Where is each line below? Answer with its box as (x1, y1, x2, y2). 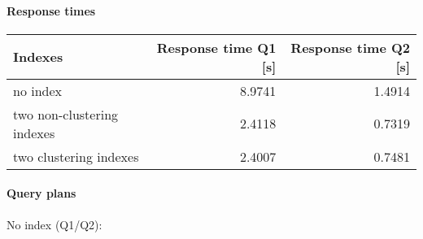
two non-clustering (13, 104, 119, 124)
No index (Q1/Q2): (7, 215, 102, 232)
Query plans (7, 185, 76, 202)
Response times (7, 2, 96, 19)
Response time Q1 (156, 37, 277, 57)
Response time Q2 (290, 37, 410, 57)
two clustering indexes (13, 146, 139, 166)
